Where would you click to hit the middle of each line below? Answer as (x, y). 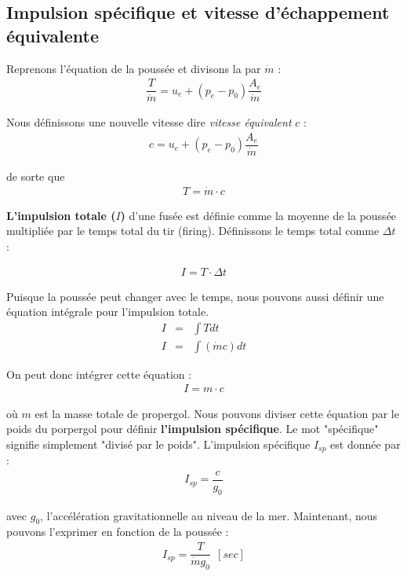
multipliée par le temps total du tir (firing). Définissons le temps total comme (193, 231)
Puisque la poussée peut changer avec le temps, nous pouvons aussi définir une (195, 296)
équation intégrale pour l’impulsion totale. (108, 312)
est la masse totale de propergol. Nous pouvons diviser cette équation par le (217, 413)
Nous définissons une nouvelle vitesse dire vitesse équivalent (149, 122)
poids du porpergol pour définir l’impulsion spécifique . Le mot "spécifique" (193, 429)
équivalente (53, 35)
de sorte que (36, 176)
